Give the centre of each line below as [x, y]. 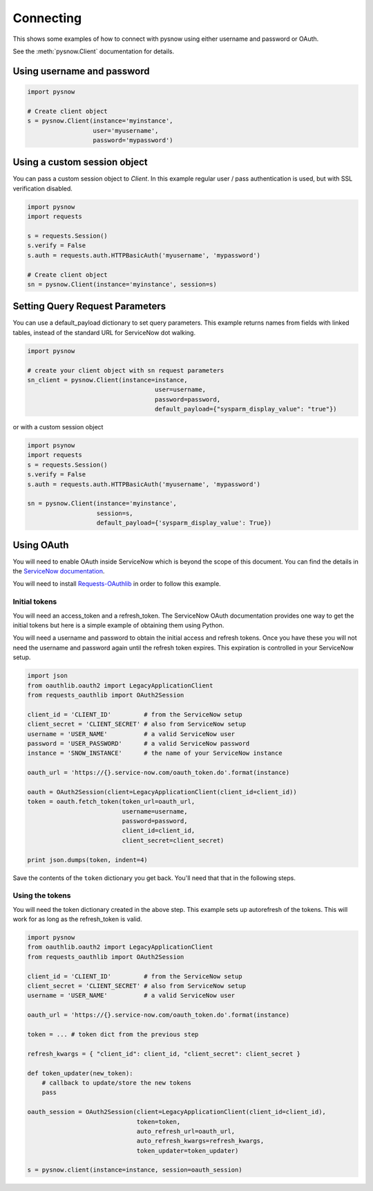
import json [48, 676]
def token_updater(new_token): [80, 1073]
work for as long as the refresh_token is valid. [77, 919]
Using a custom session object [80, 162]
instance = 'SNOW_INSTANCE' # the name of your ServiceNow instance [155, 753]
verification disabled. [42, 188]
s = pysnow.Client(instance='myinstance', [100, 121]
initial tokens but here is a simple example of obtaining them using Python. [118, 625]
